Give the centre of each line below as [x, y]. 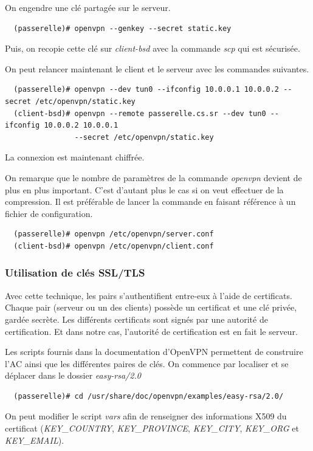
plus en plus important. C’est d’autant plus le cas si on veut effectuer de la [144, 189]
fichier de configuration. [49, 213]
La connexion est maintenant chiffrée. [75, 157]
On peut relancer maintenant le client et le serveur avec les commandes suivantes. [157, 68]
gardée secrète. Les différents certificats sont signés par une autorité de [136, 319]
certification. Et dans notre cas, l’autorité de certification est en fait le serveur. [151, 331]
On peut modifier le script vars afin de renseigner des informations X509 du [146, 416]
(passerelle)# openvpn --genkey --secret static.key [122, 28]
